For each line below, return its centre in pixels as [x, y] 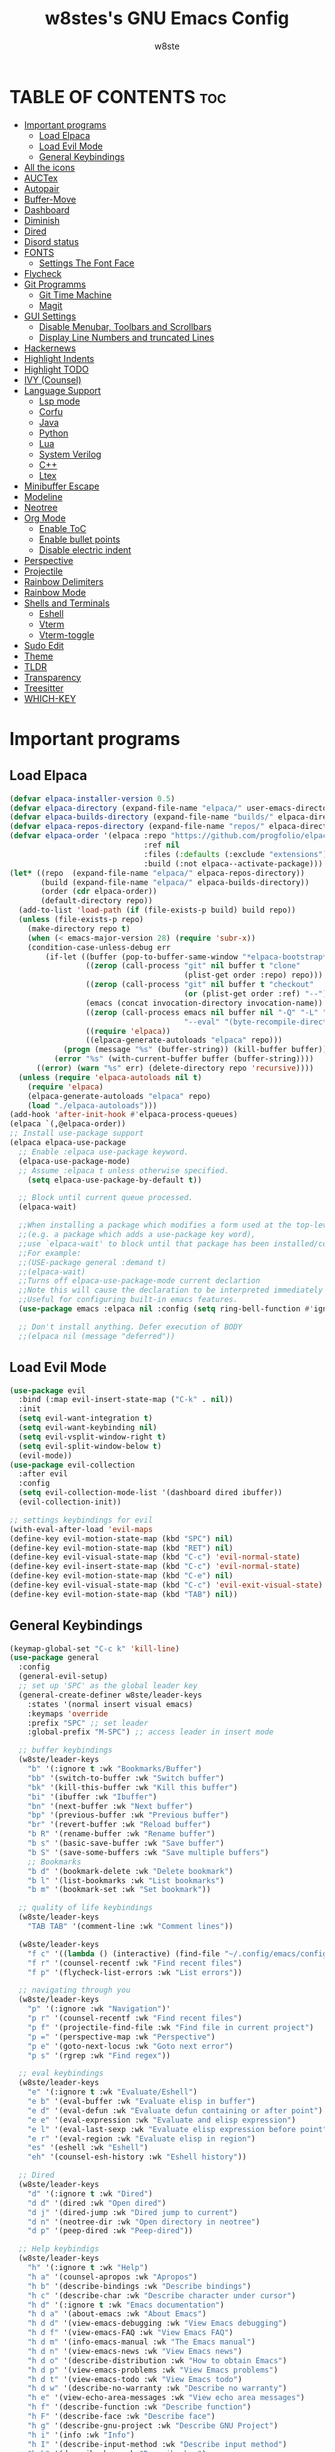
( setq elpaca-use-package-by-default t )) [114, 1180]
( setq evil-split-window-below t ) [90, 1446]
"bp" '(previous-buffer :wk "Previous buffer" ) [128, 1815]
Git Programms [55, 284]
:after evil [43, 1474]
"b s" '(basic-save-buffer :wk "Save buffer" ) [126, 1843]
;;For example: [50, 1253]
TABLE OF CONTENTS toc [118, 96]
